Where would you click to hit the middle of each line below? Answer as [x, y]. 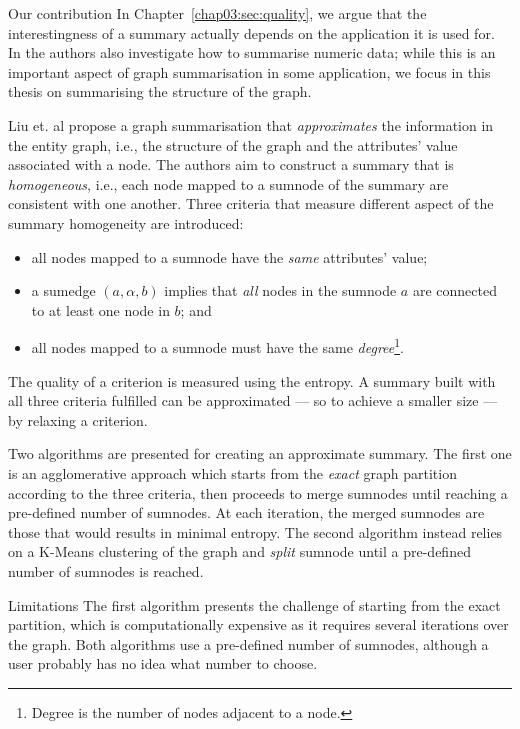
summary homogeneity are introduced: [126, 222]
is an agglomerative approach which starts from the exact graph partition [232, 472]
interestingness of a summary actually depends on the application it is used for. [251, 32]
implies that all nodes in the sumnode [280, 290]
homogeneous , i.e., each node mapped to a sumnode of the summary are [228, 183]
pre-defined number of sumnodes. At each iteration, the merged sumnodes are [246, 512]
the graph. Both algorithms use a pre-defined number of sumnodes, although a [248, 643]
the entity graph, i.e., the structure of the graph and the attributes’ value [233, 144]
